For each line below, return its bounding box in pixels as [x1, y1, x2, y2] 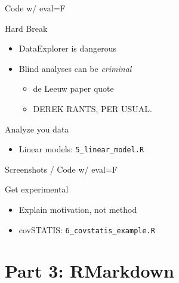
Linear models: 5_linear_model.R [18, 143, 144, 155]
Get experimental [5, 183, 69, 195]
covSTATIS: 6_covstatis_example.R [18, 223, 155, 236]
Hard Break [5, 22, 48, 34]
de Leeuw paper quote [33, 82, 114, 95]
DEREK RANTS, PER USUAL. [33, 102, 152, 115]
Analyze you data [5, 122, 69, 135]
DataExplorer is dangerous [18, 42, 117, 55]
